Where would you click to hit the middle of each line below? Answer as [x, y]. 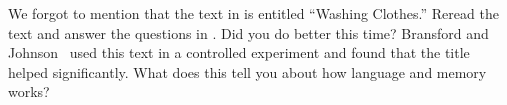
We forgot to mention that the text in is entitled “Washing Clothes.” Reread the [253, 13]
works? [29, 91]
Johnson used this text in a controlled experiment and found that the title [239, 52]
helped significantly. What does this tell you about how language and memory [247, 71]
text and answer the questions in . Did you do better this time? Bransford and [248, 32]
